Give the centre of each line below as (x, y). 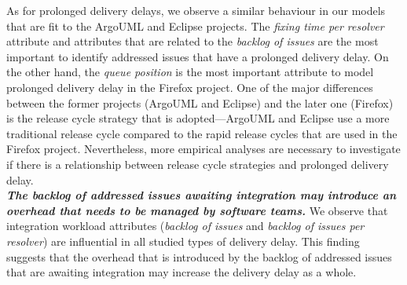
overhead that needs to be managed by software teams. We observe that (197, 210)
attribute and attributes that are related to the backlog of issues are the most (192, 41)
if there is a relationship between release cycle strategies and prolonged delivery (198, 164)
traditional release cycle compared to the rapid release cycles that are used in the (202, 133)
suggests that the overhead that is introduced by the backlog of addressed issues (199, 256)
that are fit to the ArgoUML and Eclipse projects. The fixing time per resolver (195, 26)
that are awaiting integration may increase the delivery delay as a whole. (181, 272)
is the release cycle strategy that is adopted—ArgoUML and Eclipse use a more (198, 118)
